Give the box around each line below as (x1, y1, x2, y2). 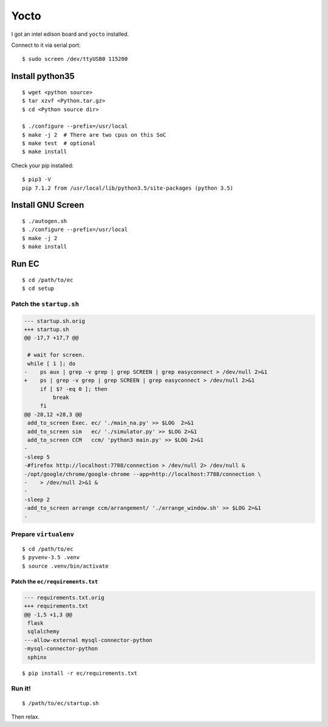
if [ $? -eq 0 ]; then (39, 385, 108, 392)
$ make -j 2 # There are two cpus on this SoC (22, 131, 166, 138)
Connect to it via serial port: (11, 41, 81, 49)
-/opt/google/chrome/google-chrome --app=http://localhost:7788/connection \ (24, 470, 261, 477)
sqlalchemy (27, 628, 60, 635)
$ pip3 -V (22, 176, 51, 183)
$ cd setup (22, 285, 55, 292)
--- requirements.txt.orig (24, 594, 104, 601)
